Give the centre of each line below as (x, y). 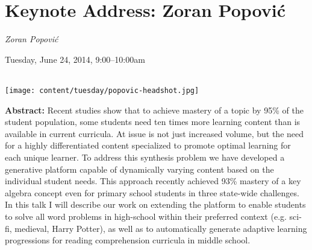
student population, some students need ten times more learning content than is (153, 122)
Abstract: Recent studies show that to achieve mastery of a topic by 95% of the (154, 110)
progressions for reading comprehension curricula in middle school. (128, 240)
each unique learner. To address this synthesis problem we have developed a (145, 157)
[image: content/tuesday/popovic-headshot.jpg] (102, 90)
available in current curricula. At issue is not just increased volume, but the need (154, 133)
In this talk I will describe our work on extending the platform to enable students (155, 204)
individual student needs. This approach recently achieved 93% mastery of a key (153, 181)
